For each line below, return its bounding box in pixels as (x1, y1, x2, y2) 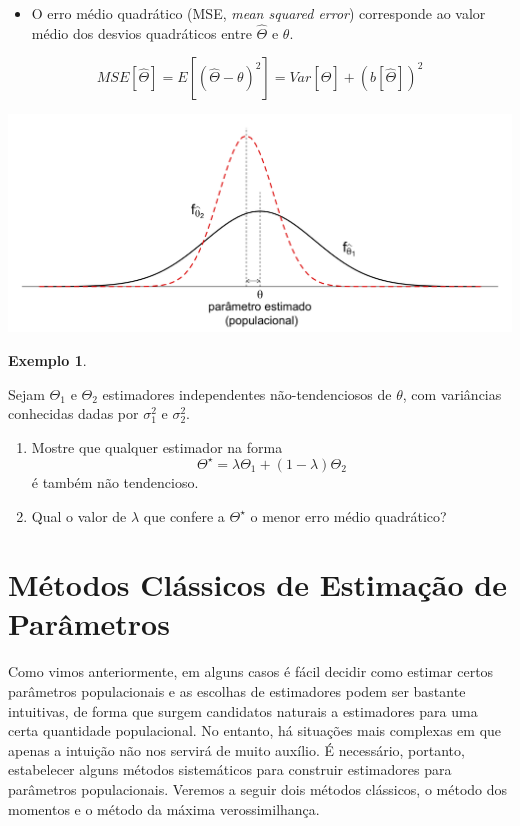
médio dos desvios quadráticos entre (31, 22, 252, 43)
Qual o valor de (31, 505, 127, 526)
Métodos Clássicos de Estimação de (8, 564, 507, 605)
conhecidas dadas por (8, 403, 139, 424)
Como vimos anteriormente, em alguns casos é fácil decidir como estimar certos (8, 661, 494, 682)
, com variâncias (402, 383, 502, 404)
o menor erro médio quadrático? (250, 505, 447, 526)
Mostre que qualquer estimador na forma (31, 436, 283, 457)
